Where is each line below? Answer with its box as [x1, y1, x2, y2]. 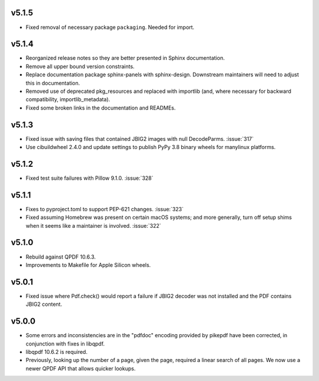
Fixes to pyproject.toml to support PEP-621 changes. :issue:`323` [25, 205, 184, 212]
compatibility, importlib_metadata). [25, 96, 110, 103]
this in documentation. [25, 79, 80, 86]
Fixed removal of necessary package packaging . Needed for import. [25, 24, 195, 31]
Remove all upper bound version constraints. [25, 63, 135, 70]
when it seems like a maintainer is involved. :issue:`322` [25, 222, 162, 229]
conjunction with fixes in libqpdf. [25, 340, 105, 347]
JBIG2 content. [25, 301, 62, 308]
